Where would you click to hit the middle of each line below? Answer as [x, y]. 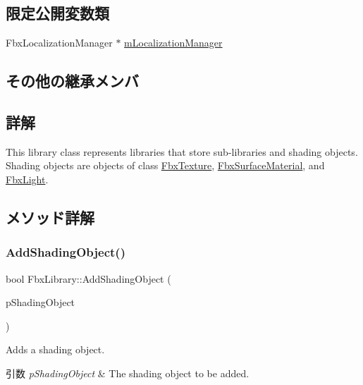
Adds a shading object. [55, 349]
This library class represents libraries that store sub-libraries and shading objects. [182, 151]
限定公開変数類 [57, 13]
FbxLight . [27, 179]
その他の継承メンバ [72, 81]
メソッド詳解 [50, 217]
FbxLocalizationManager [59, 43]
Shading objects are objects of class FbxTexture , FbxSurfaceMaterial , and [165, 165]
